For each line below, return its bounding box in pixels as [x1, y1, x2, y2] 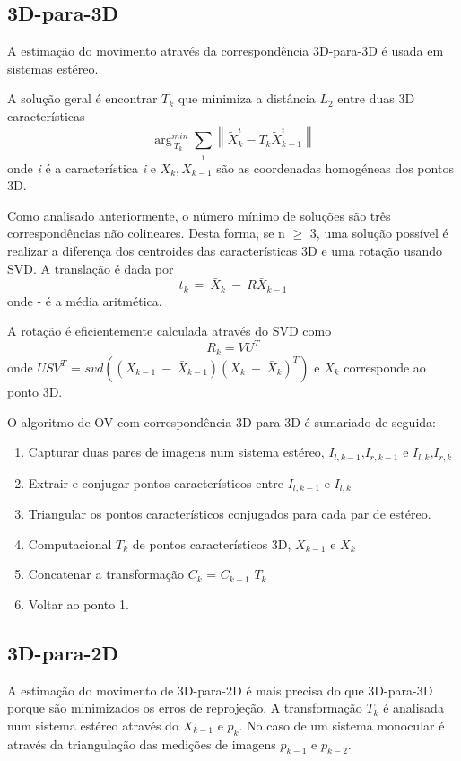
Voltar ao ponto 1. [28, 594, 129, 613]
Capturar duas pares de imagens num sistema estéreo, [28, 442, 325, 461]
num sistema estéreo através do [7, 715, 178, 734]
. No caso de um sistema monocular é [239, 715, 445, 734]
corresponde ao [344, 357, 426, 376]
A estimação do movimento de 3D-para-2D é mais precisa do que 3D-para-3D [7, 680, 433, 699]
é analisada [383, 698, 444, 717]
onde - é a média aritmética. [7, 291, 162, 310]
